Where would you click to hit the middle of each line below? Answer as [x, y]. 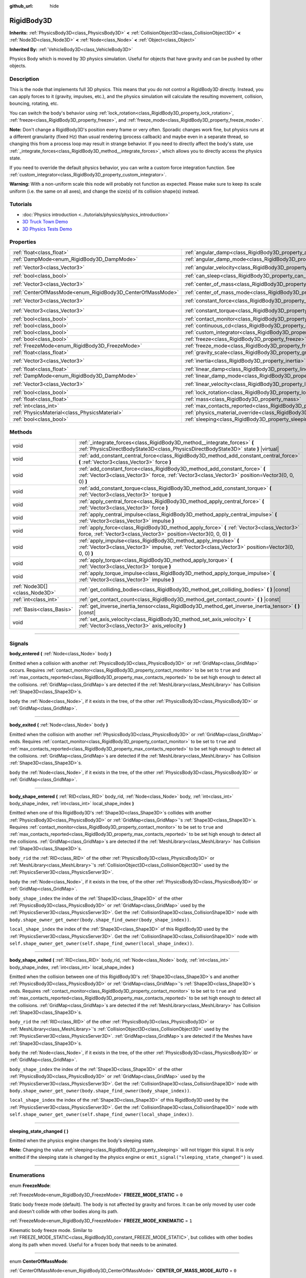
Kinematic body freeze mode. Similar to [51, 1230]
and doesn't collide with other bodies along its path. [64, 1211]
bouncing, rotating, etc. [34, 104]
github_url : [21, 6]
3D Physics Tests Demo [47, 229]
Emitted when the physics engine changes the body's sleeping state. [82, 1140]
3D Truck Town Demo [45, 222]
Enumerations [27, 1175]
